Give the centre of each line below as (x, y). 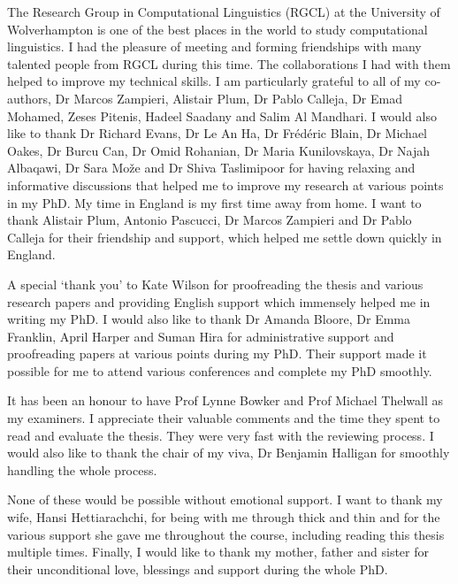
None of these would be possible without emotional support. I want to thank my (225, 499)
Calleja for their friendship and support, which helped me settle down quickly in (225, 237)
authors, (29, 98)
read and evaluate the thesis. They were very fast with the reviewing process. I (221, 435)
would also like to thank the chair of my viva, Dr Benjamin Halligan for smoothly (229, 453)
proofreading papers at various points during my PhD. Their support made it (217, 353)
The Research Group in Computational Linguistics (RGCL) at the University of (224, 12)
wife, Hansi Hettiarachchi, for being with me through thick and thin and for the (224, 517)
